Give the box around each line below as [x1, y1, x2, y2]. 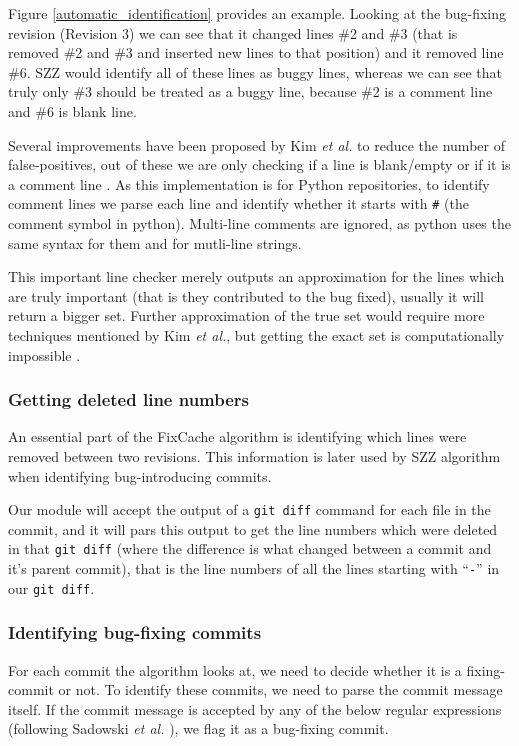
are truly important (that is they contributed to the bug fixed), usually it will [8, 285, 484, 306]
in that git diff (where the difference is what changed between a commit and [8, 538, 492, 559]
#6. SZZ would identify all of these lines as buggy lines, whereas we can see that [8, 61, 502, 82]
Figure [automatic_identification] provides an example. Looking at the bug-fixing [8, 3, 507, 23]
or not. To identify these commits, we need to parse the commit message [58, 679, 503, 700]
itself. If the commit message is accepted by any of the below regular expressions [8, 698, 502, 719]
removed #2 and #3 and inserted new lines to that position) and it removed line [8, 42, 504, 63]
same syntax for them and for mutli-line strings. [8, 232, 302, 253]
